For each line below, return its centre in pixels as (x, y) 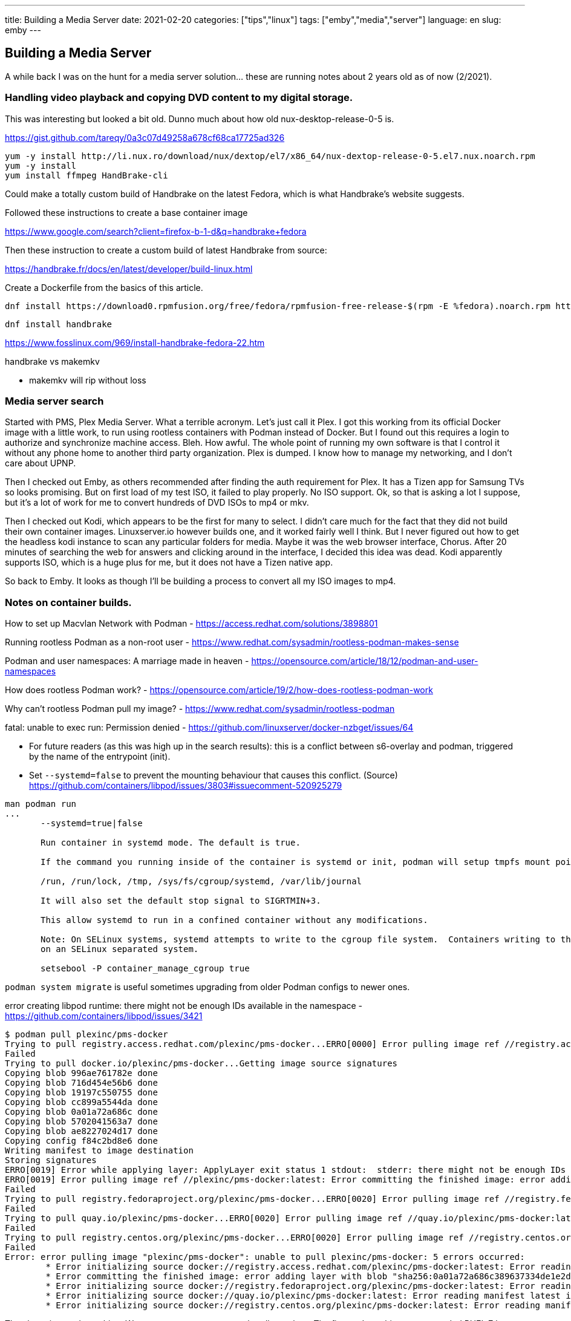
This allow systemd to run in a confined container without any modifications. (234, 920)
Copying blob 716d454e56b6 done (81, 1083)
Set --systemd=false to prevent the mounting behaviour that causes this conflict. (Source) (214, 775)
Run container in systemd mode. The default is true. (171, 843)
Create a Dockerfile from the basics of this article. (104, 287)
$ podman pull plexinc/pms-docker (86, 1035)
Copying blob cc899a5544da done (81, 1102)
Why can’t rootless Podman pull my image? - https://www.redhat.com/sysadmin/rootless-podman (200, 709)
